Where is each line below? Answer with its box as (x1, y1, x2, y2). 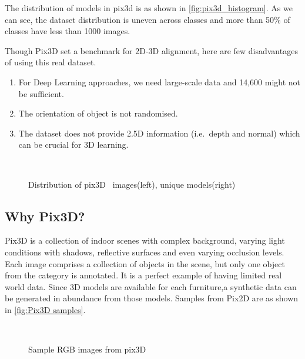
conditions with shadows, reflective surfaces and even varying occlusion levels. (5, 245, 284, 258)
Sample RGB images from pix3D (28, 343, 146, 355)
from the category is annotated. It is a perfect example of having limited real (5, 269, 282, 281)
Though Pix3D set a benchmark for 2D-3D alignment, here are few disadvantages (5, 44, 298, 56)
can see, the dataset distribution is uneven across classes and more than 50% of (5, 13, 290, 25)
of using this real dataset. (5, 56, 96, 68)
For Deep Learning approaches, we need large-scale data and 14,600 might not (18, 75, 301, 88)
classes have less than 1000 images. (5, 25, 130, 37)
